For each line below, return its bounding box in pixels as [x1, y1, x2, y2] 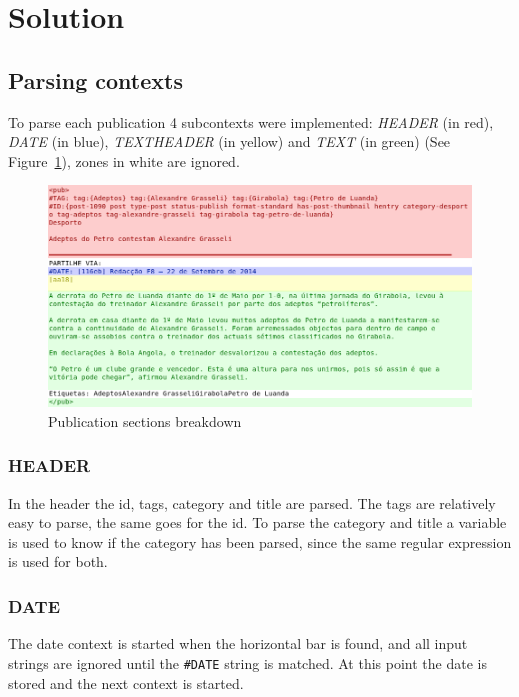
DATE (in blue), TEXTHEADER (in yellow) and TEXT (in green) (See [8, 131, 451, 152]
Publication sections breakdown [48, 410, 242, 431]
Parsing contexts [8, 64, 183, 95]
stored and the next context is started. [8, 672, 244, 693]
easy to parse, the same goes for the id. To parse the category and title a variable [8, 512, 507, 533]
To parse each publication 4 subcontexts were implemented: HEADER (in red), [8, 111, 494, 132]
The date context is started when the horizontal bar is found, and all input [8, 633, 468, 654]
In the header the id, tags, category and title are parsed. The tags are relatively [8, 492, 496, 513]
